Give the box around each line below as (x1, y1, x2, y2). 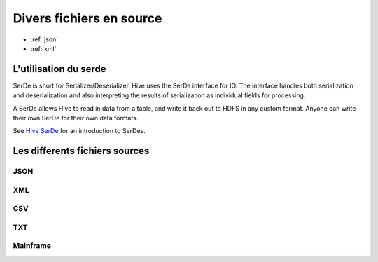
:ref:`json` (30, 35, 59, 43)
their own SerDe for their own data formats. (13, 114, 139, 123)
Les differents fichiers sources (13, 145, 150, 157)
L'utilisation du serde (13, 63, 106, 75)
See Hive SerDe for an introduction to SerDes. (13, 127, 146, 135)
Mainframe (13, 241, 52, 251)
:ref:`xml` (30, 44, 57, 53)
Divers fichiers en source (13, 11, 162, 26)
